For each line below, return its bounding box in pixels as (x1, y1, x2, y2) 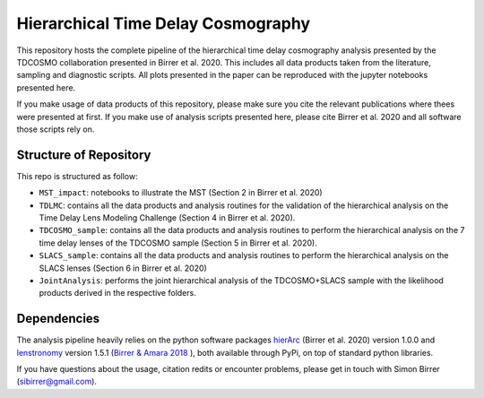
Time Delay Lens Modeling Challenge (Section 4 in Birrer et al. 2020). (39, 212, 296, 223)
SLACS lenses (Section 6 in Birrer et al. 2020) (39, 263, 208, 273)
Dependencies (16, 311, 100, 326)
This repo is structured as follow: (16, 170, 138, 181)
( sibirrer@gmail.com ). (16, 376, 98, 387)
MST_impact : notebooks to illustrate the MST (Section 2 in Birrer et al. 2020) (39, 187, 323, 198)
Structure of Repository (16, 147, 151, 162)
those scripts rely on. (16, 124, 95, 134)
